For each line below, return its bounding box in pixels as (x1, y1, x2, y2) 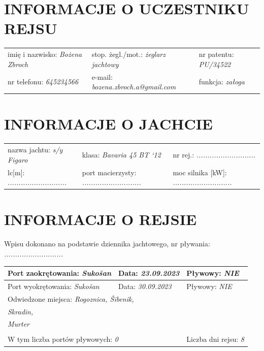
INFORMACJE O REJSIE (4, 209, 197, 230)
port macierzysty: (82, 167, 137, 177)
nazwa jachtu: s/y (8, 144, 63, 155)
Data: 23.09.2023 (118, 268, 180, 278)
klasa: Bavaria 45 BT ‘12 (82, 149, 161, 159)
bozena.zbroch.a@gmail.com (91, 81, 176, 92)
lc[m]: (8, 167, 25, 177)
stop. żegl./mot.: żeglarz (91, 49, 166, 59)
